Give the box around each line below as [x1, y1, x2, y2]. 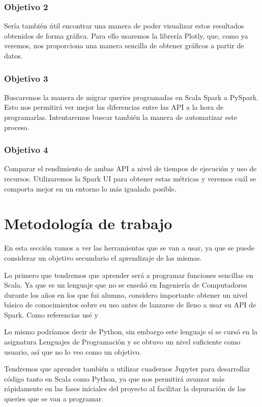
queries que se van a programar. [4, 393, 104, 404]
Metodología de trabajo [4, 213, 172, 234]
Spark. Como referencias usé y [4, 309, 98, 320]
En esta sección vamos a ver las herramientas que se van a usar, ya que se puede [4, 242, 255, 253]
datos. [4, 50, 23, 60]
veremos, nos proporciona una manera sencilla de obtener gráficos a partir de [4, 40, 244, 51]
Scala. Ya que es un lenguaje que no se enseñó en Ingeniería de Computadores [4, 279, 247, 290]
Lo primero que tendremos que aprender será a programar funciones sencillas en [4, 269, 253, 280]
